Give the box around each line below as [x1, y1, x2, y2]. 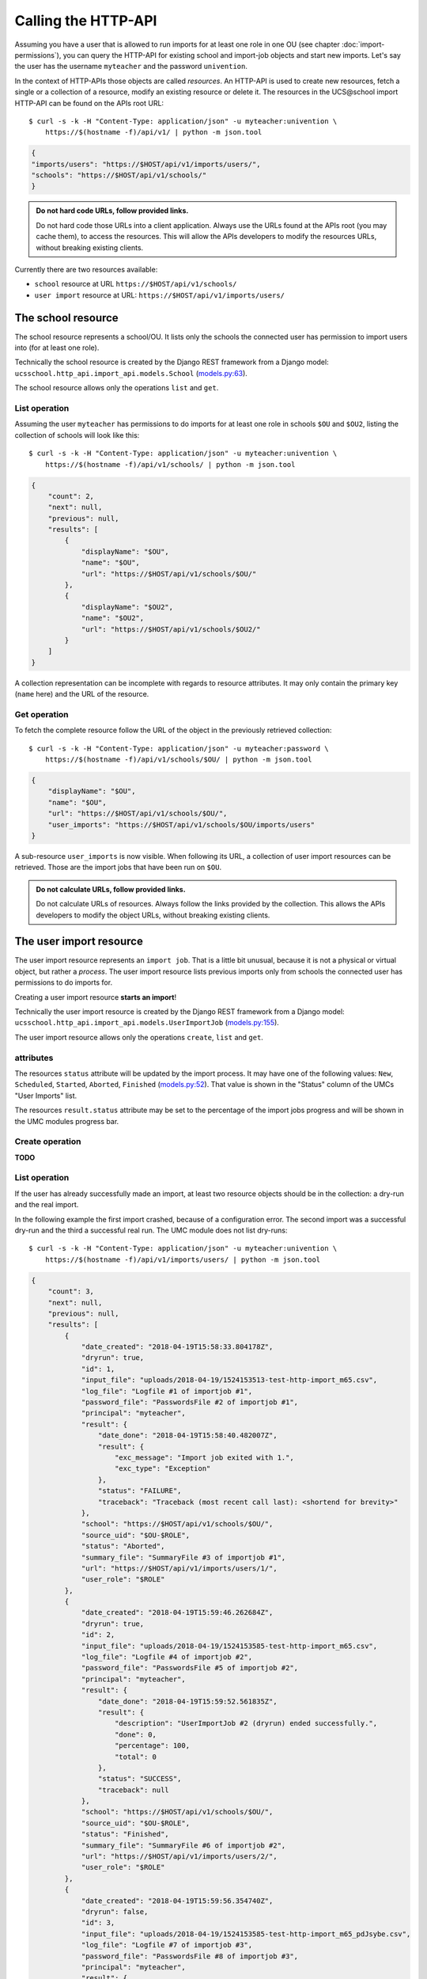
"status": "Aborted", [81, 1542, 165, 1551]
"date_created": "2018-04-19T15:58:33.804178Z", [81, 1343, 274, 1351]
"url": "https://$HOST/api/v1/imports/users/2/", [81, 1852, 278, 1861]
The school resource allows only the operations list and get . [14, 383, 219, 393]
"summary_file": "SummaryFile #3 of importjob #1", [81, 1552, 286, 1562]
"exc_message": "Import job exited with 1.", [115, 1453, 294, 1462]
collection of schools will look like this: [14, 430, 140, 439]
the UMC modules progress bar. [14, 1116, 119, 1126]
